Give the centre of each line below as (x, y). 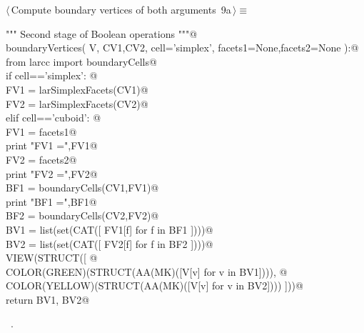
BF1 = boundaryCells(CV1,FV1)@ (82, 188)
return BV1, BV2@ (48, 299)
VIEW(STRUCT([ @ (52, 258)
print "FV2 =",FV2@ (52, 173)
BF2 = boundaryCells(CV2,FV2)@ (82, 215)
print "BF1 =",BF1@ (51, 201)
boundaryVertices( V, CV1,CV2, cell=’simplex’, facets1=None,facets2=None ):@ (182, 48)
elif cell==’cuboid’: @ (54, 118)
